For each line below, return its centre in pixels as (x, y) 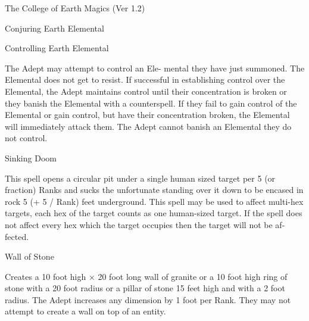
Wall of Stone (29, 256)
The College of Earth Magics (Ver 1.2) (75, 8)
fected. (17, 236)
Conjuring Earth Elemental (54, 28)
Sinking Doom (31, 158)
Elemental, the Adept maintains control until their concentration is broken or (146, 91)
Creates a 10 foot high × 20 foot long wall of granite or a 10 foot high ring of (146, 276)
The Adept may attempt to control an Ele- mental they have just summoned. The (155, 68)
